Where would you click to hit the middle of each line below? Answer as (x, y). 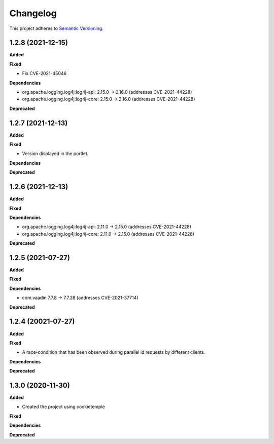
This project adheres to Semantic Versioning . (56, 28)
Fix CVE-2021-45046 (44, 73)
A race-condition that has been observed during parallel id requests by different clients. (114, 352)
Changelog (33, 13)
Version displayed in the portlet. (55, 154)
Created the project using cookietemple (63, 407)
